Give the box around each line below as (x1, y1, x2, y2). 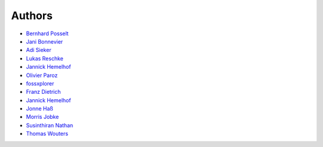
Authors (11, 9, 53, 22)
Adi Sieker (26, 47, 51, 54)
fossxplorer (26, 79, 54, 87)
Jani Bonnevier (26, 38, 63, 45)
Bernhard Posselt (26, 30, 69, 37)
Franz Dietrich (26, 88, 61, 96)
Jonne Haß (26, 105, 53, 112)
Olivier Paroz (26, 72, 58, 79)
